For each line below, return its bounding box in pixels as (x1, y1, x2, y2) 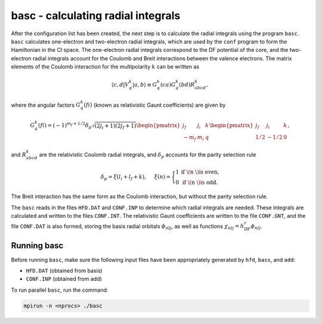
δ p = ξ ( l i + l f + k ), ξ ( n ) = (100, 173, 171, 181)
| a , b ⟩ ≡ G (132, 81, 157, 88)
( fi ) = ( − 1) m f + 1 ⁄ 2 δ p (38, 121, 92, 130)
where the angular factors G (11, 101, 80, 109)
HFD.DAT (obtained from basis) (26, 267, 103, 274)
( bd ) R (179, 81, 195, 88)
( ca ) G (160, 81, 176, 88)
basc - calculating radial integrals (11, 9, 181, 22)
